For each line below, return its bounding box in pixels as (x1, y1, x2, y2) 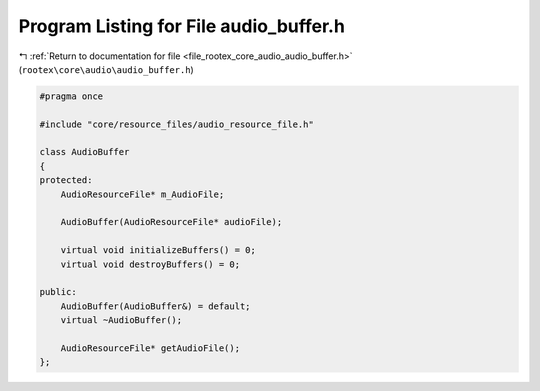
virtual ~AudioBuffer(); (60, 315, 183, 326)
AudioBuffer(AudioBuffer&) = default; (60, 300, 251, 312)
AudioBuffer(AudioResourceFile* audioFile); (60, 216, 283, 228)
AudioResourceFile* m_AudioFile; (60, 188, 225, 200)
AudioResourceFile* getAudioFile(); (60, 342, 240, 354)
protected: (39, 175, 93, 186)
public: (39, 286, 77, 298)
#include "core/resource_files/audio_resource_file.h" (39, 118, 314, 130)
